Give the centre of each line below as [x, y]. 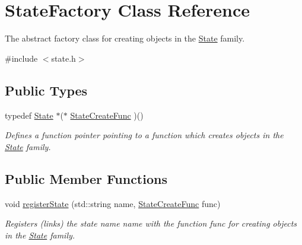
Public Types [46, 90]
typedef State [29, 115]
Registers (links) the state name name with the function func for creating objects [151, 223]
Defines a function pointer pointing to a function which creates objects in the [144, 135]
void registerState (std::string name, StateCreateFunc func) [113, 203]
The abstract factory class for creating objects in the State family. [125, 38]
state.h [63, 58]
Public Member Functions [86, 178]
